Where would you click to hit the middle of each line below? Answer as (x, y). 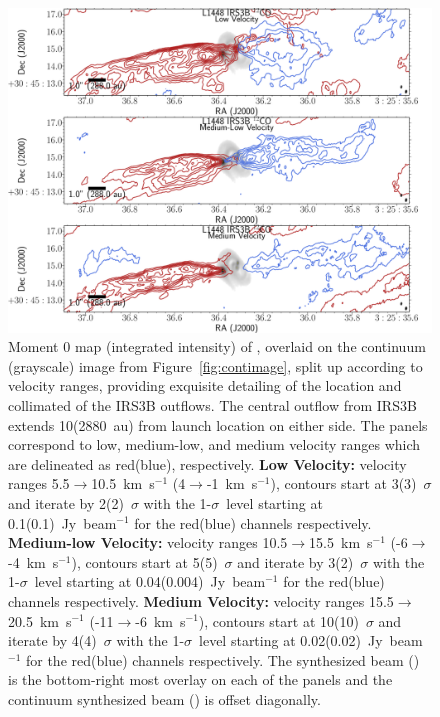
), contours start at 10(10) (278, 620)
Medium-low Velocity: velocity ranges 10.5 (148, 542)
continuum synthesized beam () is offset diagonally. (164, 698)
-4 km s (33, 561)
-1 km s (232, 483)
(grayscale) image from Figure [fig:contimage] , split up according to (215, 365)
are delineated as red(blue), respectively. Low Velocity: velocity (207, 463)
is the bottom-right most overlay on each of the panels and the (200, 679)
